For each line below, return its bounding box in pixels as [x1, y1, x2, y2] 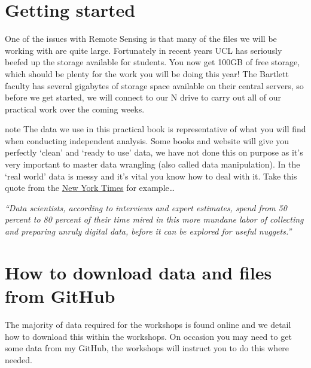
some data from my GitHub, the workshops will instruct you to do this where [5, 342, 289, 354]
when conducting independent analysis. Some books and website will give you [5, 134, 289, 147]
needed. [5, 353, 32, 366]
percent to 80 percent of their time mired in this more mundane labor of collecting [5, 213, 304, 226]
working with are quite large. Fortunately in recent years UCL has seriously [5, 44, 282, 56]
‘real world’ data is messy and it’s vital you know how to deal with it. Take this [5, 169, 297, 182]
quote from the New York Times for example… [5, 181, 175, 194]
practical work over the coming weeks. [5, 102, 145, 115]
